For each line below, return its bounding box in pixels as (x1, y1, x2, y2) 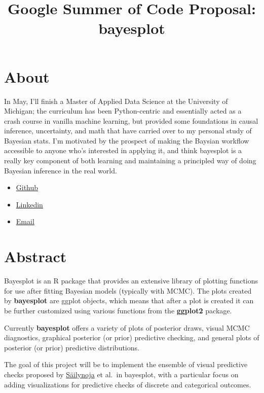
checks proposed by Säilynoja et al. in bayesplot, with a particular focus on (4, 369, 239, 379)
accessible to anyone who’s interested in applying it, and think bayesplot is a (4, 145, 242, 156)
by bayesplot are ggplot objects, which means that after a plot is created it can (4, 295, 254, 306)
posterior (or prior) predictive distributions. (4, 342, 139, 352)
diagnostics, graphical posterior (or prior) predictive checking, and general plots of (4, 332, 259, 343)
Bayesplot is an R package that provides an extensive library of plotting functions (4, 275, 258, 286)
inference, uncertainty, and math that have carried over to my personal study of (4, 125, 252, 136)
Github (16, 182, 39, 193)
